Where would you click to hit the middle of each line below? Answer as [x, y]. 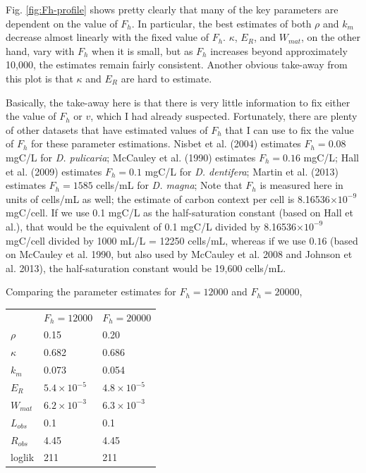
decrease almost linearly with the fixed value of [107, 37]
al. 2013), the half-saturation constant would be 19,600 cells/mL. [146, 268]
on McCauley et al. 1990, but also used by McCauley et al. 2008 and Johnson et [179, 254]
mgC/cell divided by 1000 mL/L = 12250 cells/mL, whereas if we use [156, 240]
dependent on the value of [62, 23]
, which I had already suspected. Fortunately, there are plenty [224, 116]
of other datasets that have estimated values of [107, 129]
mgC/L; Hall [331, 157]
